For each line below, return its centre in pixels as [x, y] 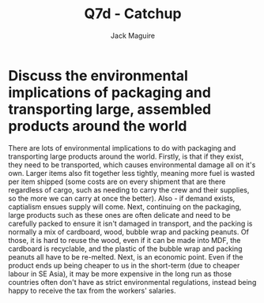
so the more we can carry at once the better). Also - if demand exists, [122, 198]
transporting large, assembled [110, 109]
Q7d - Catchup [133, 14]
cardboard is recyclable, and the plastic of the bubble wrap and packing [125, 249]
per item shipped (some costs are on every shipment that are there [117, 181]
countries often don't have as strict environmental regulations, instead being [132, 282]
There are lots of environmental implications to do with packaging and [122, 148]
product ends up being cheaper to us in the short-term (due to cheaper [124, 265]
